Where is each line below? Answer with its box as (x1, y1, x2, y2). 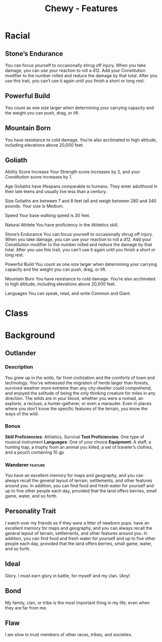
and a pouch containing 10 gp (5, 449, 64, 455)
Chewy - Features (44, 3, 118, 14)
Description (5, 363, 33, 370)
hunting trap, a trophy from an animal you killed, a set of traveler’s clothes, (5, 444, 153, 450)
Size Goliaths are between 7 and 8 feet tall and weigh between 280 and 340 (5, 198, 157, 204)
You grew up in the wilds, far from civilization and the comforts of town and (5, 375, 155, 380)
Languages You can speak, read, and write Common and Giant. (5, 291, 132, 296)
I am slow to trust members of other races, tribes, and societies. (5, 632, 133, 638)
